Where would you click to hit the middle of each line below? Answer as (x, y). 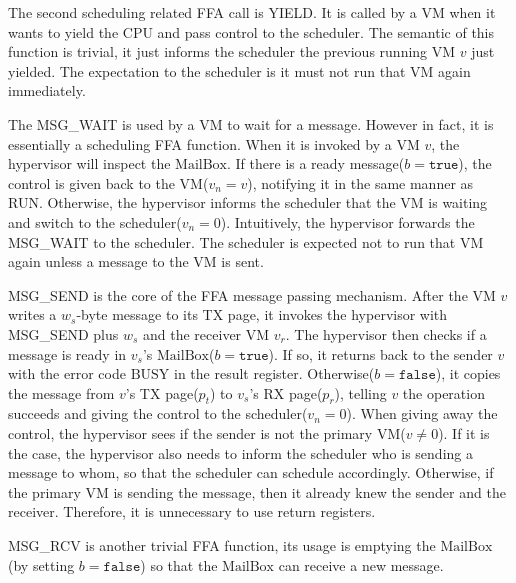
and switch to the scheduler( (95, 221)
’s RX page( (286, 392)
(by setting (41, 564)
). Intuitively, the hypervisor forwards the (347, 221)
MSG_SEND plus (63, 333)
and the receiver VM (206, 333)
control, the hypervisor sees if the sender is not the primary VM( (207, 433)
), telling (360, 392)
